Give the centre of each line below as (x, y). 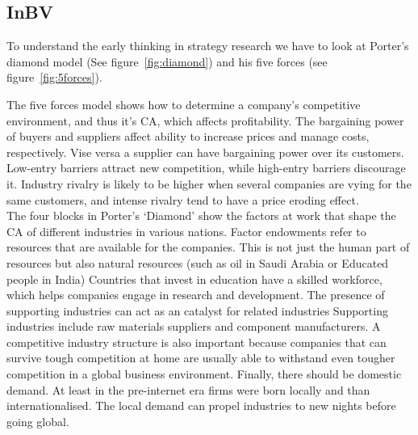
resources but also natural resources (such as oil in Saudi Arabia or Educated (198, 262)
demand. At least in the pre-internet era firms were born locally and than (188, 389)
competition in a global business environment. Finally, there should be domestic (204, 374)
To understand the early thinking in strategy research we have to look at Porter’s (208, 46)
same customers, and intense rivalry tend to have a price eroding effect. (183, 199)
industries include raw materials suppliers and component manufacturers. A (194, 326)
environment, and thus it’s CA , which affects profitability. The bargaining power (205, 120)
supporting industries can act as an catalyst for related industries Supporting (197, 310)
